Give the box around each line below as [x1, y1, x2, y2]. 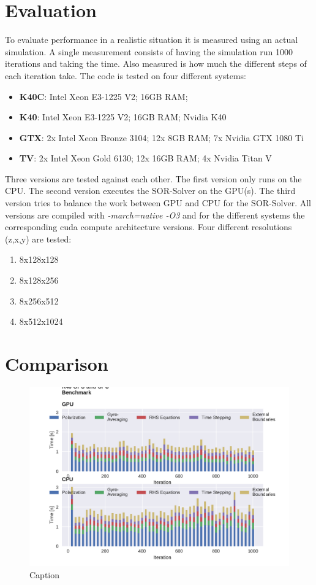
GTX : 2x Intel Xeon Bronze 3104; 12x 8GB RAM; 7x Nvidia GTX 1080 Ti [19, 131, 304, 144]
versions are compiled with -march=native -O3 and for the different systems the [5, 208, 305, 221]
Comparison [5, 351, 108, 376]
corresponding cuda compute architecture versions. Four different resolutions [5, 220, 292, 233]
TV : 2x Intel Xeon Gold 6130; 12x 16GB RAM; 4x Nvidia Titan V [19, 152, 272, 165]
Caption [29, 568, 60, 581]
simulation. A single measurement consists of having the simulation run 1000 [5, 45, 293, 58]
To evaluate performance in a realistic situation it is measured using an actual [5, 33, 298, 46]
